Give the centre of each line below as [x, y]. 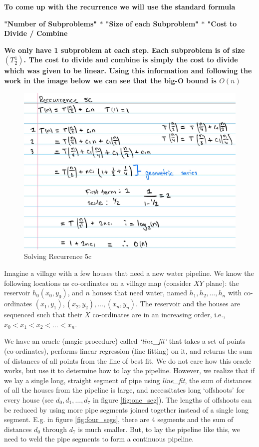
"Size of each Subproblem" [152, 23]
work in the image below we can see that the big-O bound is [110, 80]
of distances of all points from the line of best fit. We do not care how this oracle [128, 360]
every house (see [29, 399]
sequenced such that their [43, 315]
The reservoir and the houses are [190, 304]
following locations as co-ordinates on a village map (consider [98, 283]
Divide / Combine [36, 33]
